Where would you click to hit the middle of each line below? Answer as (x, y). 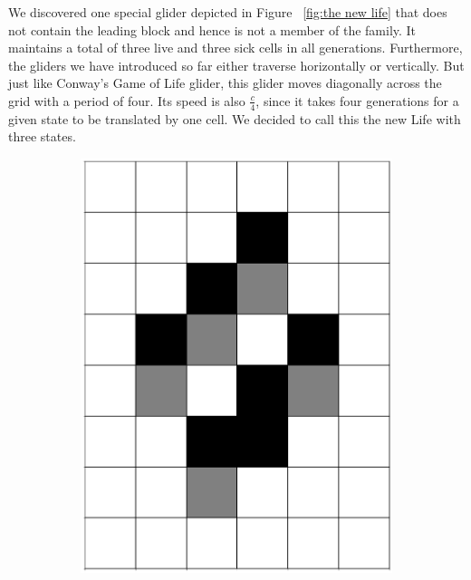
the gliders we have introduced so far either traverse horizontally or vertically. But (236, 65)
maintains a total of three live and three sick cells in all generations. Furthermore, (235, 48)
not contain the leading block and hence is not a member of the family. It (212, 29)
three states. (42, 136)
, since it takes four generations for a (357, 100)
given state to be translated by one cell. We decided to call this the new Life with (235, 118)
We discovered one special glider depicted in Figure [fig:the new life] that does (228, 12)
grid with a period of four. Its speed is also (127, 100)
